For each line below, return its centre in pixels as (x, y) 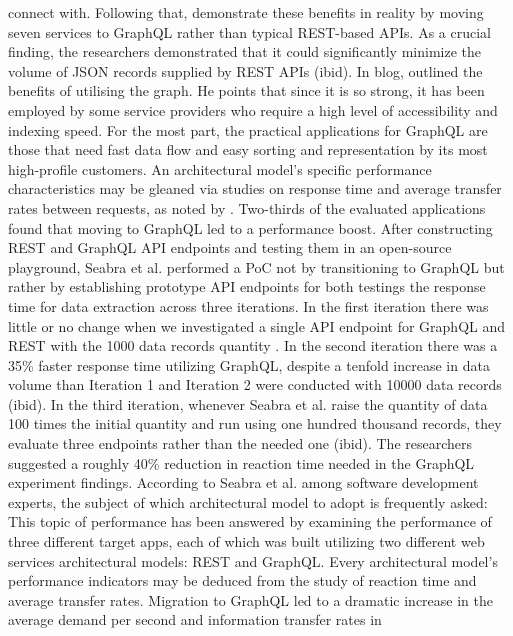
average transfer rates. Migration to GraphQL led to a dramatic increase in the (251, 599)
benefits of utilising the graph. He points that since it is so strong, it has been (246, 90)
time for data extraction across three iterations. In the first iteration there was (248, 305)
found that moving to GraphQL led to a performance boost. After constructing (250, 227)
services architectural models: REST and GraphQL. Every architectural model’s (253, 560)
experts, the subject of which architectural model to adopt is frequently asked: (248, 501)
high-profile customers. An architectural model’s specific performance (220, 168)
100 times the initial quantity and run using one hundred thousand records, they (255, 423)
